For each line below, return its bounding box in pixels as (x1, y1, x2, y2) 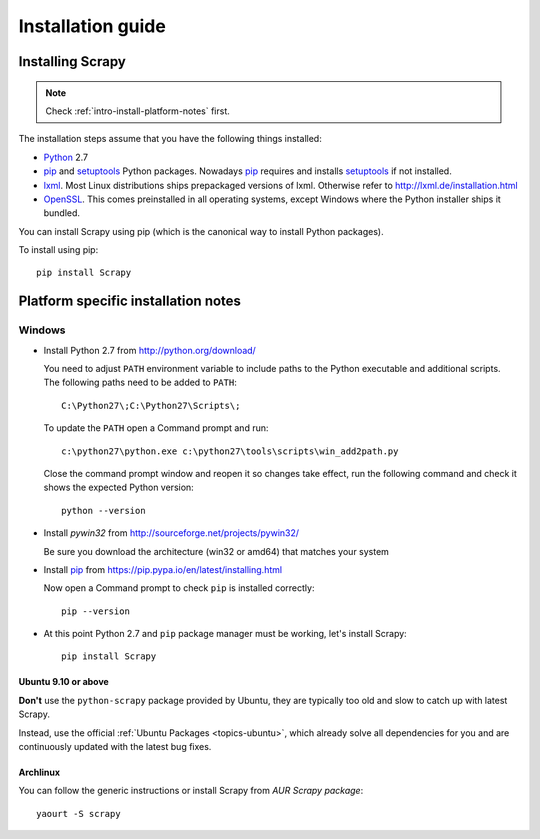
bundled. (43, 207, 80, 219)
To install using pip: (18, 244, 99, 256)
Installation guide (18, 15, 167, 37)
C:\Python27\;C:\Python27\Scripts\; (61, 400, 241, 411)
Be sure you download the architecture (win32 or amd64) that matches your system (43, 545, 390, 557)
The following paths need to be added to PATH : (43, 376, 237, 389)
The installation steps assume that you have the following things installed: (18, 133, 322, 145)
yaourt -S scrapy (36, 808, 121, 819)
